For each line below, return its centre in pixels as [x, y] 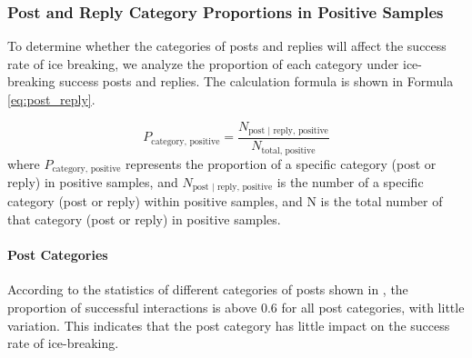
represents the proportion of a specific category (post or [281, 163]
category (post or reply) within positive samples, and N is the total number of [225, 201]
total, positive [288, 150]
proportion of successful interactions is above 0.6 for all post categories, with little [236, 308]
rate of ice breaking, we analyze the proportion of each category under [203, 63]
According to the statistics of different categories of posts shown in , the [208, 289]
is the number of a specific [350, 181]
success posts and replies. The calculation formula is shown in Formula [256, 81]
